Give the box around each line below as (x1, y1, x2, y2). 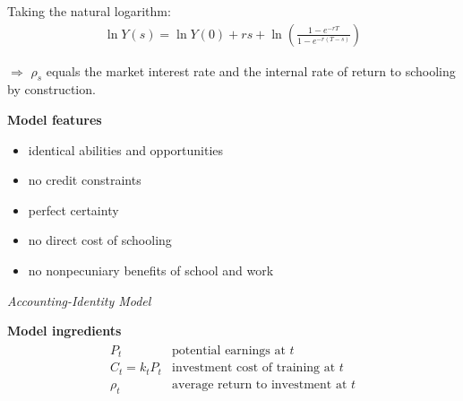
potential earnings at (172, 344, 286, 357)
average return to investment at (172, 378, 347, 391)
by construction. (7, 80, 96, 99)
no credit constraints (28, 170, 141, 189)
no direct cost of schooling (28, 231, 172, 249)
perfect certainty (28, 200, 119, 219)
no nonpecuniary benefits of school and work (28, 260, 274, 279)
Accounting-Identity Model (7, 291, 151, 309)
